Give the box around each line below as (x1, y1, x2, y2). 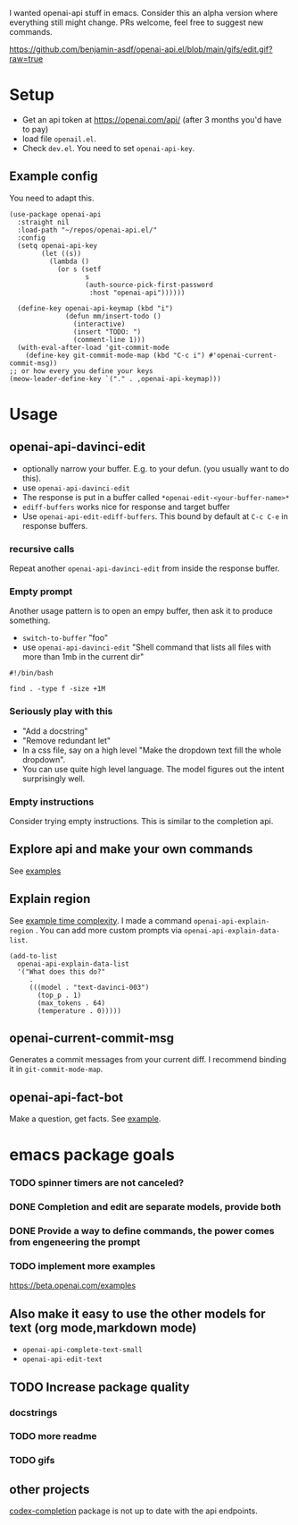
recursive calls (9, 542, 75, 555)
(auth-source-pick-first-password (85, 280, 214, 289)
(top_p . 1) (37, 991, 82, 1000)
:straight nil (17, 217, 70, 226)
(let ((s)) (41, 249, 82, 258)
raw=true (9, 54, 44, 64)
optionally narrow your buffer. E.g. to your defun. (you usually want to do (21, 463, 290, 473)
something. (9, 615, 51, 626)
